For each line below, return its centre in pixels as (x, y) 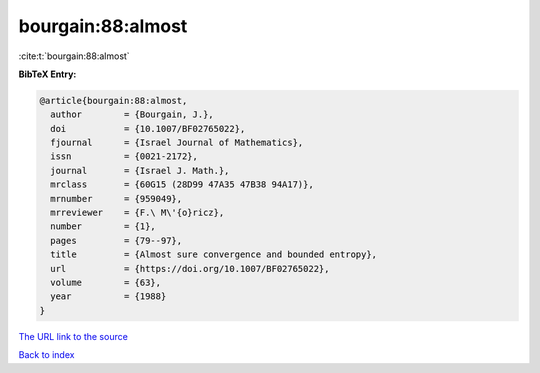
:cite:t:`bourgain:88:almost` (74, 56)
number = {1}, (103, 226)
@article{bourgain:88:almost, (113, 100)
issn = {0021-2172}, (124, 156)
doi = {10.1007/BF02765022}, (148, 128)
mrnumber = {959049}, (116, 198)
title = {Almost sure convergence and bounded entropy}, (214, 254)
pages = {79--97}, (116, 240)
